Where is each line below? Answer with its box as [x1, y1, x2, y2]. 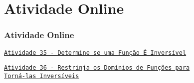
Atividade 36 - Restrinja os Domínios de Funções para [4, 64, 190, 72]
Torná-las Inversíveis [4, 72, 79, 80]
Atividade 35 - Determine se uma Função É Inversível [4, 49, 187, 56]
